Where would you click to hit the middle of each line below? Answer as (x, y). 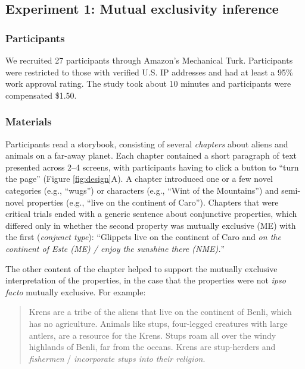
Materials (29, 122)
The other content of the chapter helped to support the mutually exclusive (141, 268)
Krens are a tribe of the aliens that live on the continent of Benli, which (160, 312)
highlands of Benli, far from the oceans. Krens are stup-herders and (152, 347)
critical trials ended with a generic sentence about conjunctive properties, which (151, 214)
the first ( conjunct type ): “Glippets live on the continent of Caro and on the (143, 237)
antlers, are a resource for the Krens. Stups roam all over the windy (152, 335)
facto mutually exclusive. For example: (76, 291)
